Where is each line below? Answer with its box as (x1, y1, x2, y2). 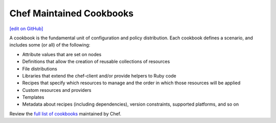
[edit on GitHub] (9, 26, 43, 32)
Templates (22, 94, 44, 101)
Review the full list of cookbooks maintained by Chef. (9, 110, 122, 117)
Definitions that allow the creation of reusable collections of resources (22, 59, 170, 65)
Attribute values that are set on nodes (22, 51, 102, 57)
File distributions (22, 65, 57, 71)
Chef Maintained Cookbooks (9, 8, 134, 19)
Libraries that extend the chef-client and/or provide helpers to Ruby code (22, 72, 176, 79)
